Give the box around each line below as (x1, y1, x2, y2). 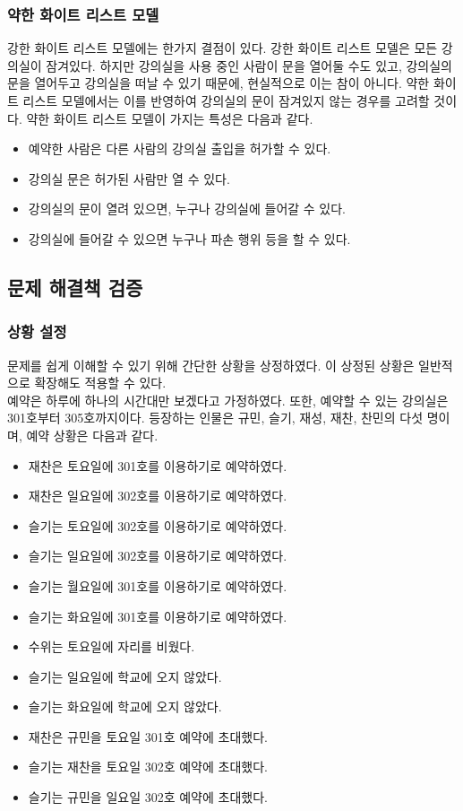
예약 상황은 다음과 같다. (26, 425, 159, 444)
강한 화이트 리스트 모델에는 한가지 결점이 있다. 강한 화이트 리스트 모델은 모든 (7, 39, 438, 57)
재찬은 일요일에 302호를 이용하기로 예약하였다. (28, 486, 287, 505)
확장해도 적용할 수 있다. (34, 373, 167, 392)
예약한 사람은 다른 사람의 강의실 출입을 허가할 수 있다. (28, 139, 331, 158)
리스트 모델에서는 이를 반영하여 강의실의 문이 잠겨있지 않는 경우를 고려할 (22, 92, 430, 109)
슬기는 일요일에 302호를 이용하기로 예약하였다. (28, 546, 287, 565)
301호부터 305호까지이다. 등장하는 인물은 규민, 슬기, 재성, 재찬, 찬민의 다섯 (7, 408, 424, 427)
